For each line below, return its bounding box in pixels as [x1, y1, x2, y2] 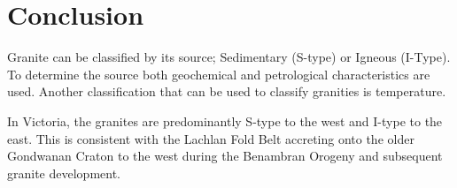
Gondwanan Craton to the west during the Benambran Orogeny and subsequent [7, 147, 443, 165]
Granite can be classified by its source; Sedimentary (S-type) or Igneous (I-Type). [7, 48, 451, 66]
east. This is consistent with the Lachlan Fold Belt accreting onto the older [7, 129, 414, 147]
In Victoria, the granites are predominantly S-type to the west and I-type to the [7, 111, 443, 130]
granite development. [7, 163, 120, 182]
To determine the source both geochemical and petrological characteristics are [7, 64, 430, 83]
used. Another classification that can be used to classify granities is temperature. [7, 82, 446, 101]
